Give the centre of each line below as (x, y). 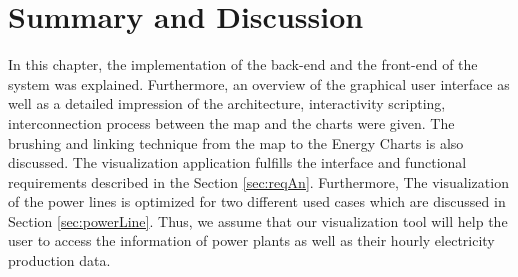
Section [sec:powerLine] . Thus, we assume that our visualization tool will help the (258, 220)
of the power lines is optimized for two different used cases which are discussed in (257, 201)
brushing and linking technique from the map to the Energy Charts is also (236, 142)
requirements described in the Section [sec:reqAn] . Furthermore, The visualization (258, 181)
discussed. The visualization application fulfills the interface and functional (237, 162)
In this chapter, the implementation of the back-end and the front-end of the (243, 64)
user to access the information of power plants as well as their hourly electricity (251, 240)
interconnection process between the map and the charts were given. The (231, 122)
